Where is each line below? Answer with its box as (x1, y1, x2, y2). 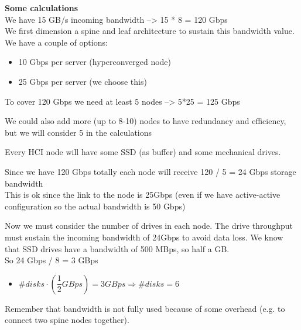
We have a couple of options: (5, 36, 108, 48)
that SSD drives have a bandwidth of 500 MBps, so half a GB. (5, 242, 230, 255)
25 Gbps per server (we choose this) (18, 75, 147, 87)
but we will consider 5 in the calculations (5, 126, 152, 138)
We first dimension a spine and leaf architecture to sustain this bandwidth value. (5, 25, 295, 37)
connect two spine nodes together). (5, 314, 129, 326)
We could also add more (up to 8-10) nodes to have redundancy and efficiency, (5, 115, 286, 127)
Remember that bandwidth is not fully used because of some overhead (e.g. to (5, 302, 285, 314)
